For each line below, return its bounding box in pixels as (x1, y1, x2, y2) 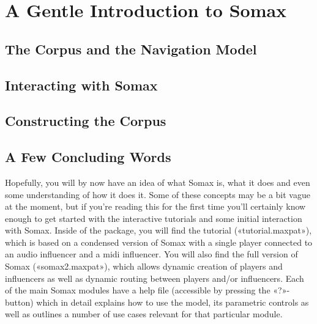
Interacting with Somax (5, 75, 158, 94)
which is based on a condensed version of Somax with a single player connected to (5, 235, 313, 248)
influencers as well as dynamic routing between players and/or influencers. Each (5, 271, 304, 284)
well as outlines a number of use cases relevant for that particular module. (5, 307, 283, 320)
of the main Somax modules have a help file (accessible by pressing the (5, 284, 270, 296)
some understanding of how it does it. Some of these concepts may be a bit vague (5, 188, 310, 201)
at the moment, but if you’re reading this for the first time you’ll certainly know (5, 200, 306, 213)
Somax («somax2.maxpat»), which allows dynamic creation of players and (5, 260, 283, 273)
